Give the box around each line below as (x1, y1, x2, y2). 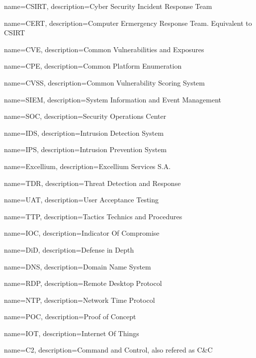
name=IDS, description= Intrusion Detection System (4, 127, 164, 138)
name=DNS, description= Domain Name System (4, 261, 151, 271)
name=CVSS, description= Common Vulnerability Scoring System (4, 77, 205, 88)
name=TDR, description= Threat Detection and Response (4, 178, 181, 188)
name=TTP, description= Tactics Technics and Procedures (4, 211, 182, 221)
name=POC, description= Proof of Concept (4, 311, 136, 322)
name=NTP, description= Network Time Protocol (4, 294, 155, 305)
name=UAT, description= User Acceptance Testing (4, 194, 159, 205)
